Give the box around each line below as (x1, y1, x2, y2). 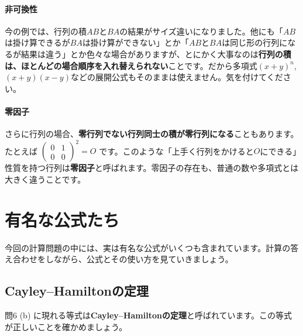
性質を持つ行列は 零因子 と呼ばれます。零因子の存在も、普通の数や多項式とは (5, 162, 299, 174)
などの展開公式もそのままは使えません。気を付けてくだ (70, 71, 283, 83)
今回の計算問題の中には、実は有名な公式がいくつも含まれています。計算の (5, 241, 291, 253)
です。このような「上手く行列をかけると (99, 145, 254, 157)
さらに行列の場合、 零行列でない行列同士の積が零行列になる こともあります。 (5, 128, 299, 140)
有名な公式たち (5, 207, 120, 231)
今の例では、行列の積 (5, 25, 87, 37)
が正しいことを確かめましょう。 (5, 320, 128, 332)
